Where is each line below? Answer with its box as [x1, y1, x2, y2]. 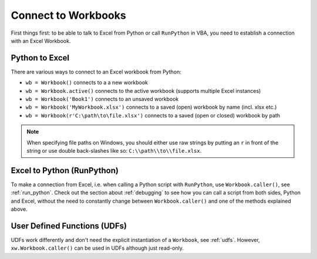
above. [11, 206, 28, 213]
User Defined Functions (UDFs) [11, 221, 127, 231]
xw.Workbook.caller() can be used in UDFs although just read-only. [11, 244, 184, 252]
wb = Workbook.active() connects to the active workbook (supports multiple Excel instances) [25, 87, 261, 94]
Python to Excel [11, 53, 70, 63]
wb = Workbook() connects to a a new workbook [25, 79, 149, 86]
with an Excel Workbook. [11, 37, 71, 44]
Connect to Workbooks [11, 9, 126, 22]
